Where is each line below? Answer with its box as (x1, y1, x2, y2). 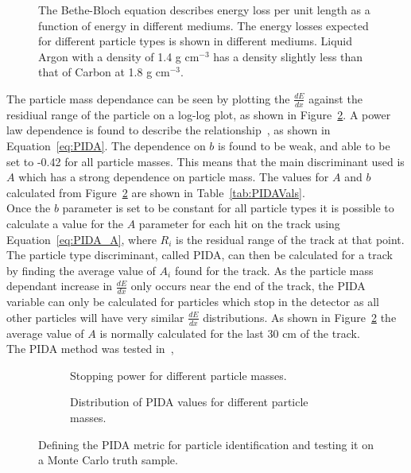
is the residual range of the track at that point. (176, 231, 405, 247)
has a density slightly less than (213, 48, 363, 64)
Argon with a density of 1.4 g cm (38, 48, 200, 64)
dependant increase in (6, 277, 113, 294)
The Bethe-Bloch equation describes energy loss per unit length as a (38, 2, 370, 17)
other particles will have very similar (6, 308, 184, 325)
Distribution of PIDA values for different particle (70, 394, 308, 410)
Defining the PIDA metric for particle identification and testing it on (38, 436, 374, 452)
